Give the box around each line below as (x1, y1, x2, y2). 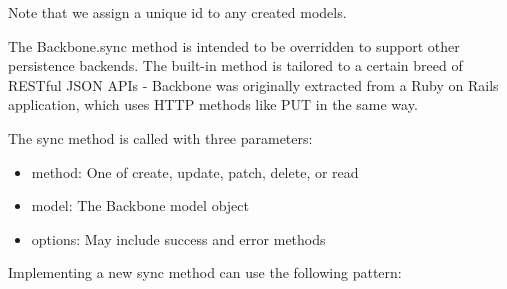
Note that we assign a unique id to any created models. (8, 2, 347, 22)
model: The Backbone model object (31, 195, 249, 216)
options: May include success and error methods (31, 228, 326, 249)
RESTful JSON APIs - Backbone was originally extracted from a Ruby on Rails (8, 74, 499, 95)
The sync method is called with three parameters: (8, 127, 313, 148)
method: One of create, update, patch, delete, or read (31, 161, 359, 182)
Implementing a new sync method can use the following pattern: (8, 262, 402, 283)
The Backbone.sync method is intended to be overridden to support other (8, 35, 460, 56)
